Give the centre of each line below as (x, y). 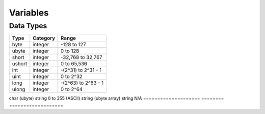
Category (44, 38)
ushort (20, 64)
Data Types (28, 26)
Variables (29, 13)
